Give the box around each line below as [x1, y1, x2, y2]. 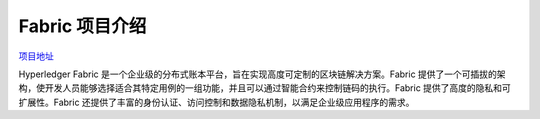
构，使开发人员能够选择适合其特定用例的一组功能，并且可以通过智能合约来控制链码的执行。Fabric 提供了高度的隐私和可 [18, 82, 512, 94]
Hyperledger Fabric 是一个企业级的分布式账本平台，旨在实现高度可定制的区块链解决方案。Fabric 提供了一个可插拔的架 [18, 68, 506, 80]
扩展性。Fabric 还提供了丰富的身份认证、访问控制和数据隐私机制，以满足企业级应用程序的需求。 [18, 96, 415, 108]
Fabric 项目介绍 [18, 15, 147, 37]
